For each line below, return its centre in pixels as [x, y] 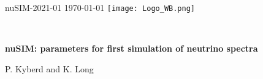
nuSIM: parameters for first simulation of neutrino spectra [131, 48]
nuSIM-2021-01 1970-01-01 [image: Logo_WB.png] [100, 7]
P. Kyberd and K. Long [49, 68]
